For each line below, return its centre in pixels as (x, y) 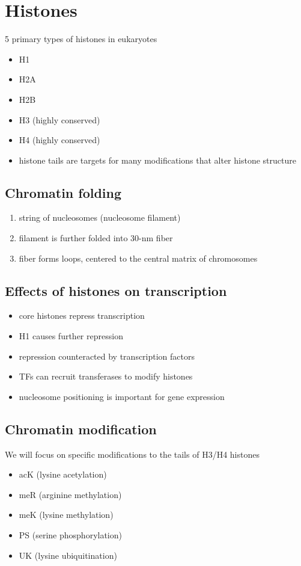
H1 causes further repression (71, 336)
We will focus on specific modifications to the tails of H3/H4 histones (132, 454)
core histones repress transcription (82, 315)
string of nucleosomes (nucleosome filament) (100, 217)
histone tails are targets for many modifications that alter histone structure (157, 160)
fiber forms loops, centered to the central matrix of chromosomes (138, 258)
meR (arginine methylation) (70, 494)
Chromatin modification (81, 429)
